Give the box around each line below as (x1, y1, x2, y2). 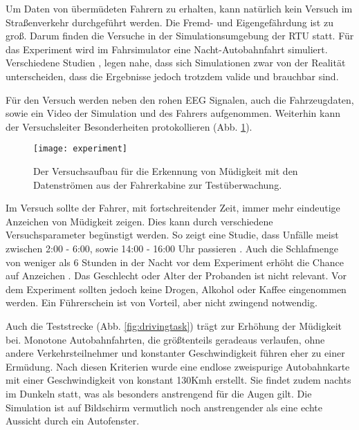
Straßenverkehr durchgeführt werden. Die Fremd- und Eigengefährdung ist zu (6, 15, 333, 29)
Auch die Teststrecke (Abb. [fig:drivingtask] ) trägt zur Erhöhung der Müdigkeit (6, 318, 342, 333)
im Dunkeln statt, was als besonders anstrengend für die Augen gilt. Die (6, 386, 312, 400)
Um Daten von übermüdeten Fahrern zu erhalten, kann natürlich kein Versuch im (6, 1, 353, 15)
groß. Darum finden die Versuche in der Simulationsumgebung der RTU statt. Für (6, 28, 354, 43)
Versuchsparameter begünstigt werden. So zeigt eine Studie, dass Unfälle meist (6, 227, 339, 242)
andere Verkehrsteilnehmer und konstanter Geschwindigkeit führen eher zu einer (6, 346, 345, 360)
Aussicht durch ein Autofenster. (6, 413, 140, 428)
